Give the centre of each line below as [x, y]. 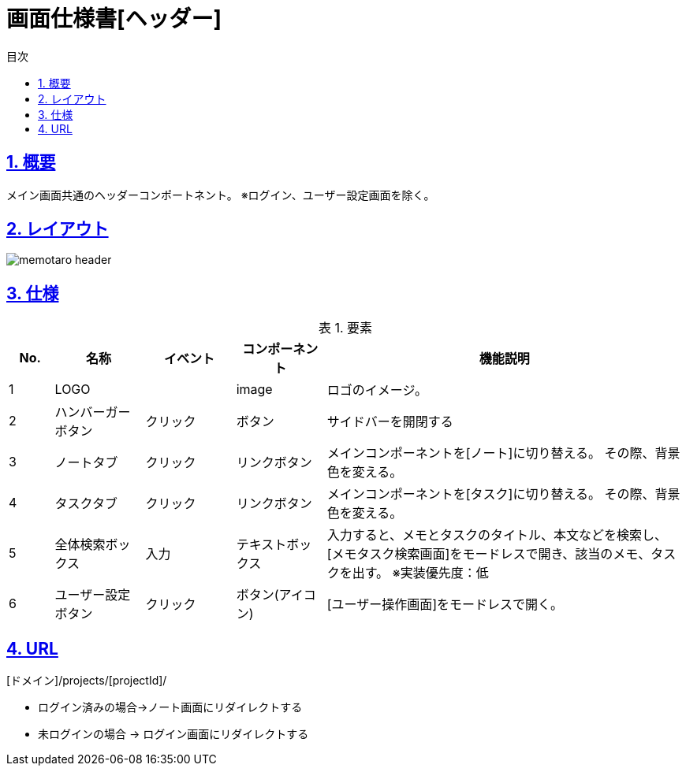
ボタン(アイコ [276, 595]
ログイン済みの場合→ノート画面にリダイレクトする [170, 707]
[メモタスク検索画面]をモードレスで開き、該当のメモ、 [489, 554]
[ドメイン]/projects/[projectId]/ [87, 681]
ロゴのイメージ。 [377, 390]
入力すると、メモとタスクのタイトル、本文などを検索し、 [497, 535]
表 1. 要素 [345, 328]
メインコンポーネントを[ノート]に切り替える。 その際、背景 [503, 453]
